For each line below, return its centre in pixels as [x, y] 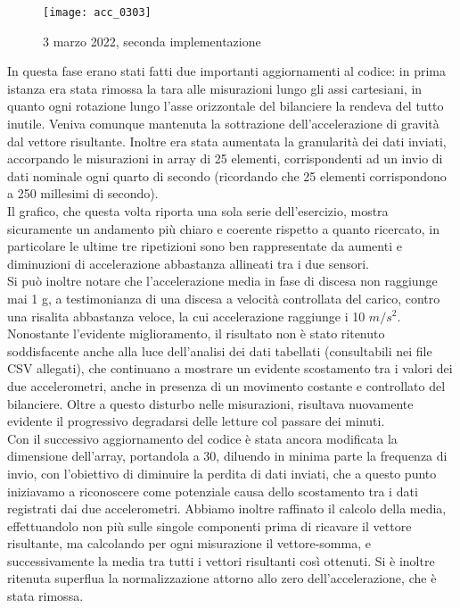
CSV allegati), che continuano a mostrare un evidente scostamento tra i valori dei [230, 368]
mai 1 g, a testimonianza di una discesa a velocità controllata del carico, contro [224, 298]
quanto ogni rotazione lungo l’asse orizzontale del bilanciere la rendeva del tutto [226, 106]
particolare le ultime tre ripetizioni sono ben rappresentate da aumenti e [205, 246]
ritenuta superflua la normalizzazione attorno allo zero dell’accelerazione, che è [222, 578]
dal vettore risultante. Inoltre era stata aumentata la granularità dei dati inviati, [227, 141]
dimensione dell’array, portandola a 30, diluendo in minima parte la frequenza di [227, 456]
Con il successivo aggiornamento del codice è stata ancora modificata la [202, 438]
